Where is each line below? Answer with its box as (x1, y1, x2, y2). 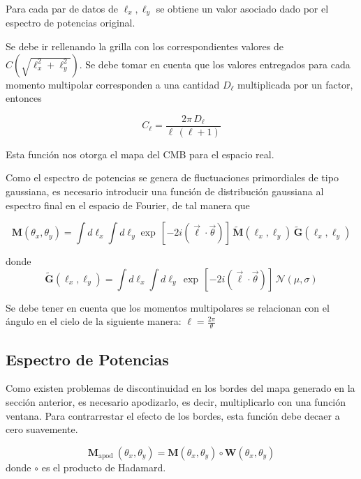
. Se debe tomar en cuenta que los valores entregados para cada (79, 56, 351, 71)
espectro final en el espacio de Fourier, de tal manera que (6, 197, 250, 212)
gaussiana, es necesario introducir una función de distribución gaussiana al (6, 184, 324, 199)
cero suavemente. (6, 422, 78, 436)
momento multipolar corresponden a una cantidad (6, 77, 220, 91)
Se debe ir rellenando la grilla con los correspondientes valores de (6, 39, 283, 54)
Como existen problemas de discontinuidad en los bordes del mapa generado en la (6, 381, 355, 395)
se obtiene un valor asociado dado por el (156, 1, 329, 15)
